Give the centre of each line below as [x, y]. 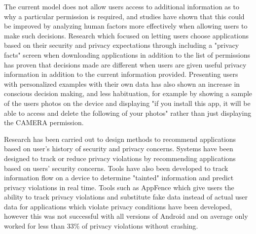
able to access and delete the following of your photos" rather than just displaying [128, 113]
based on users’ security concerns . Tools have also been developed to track [116, 168]
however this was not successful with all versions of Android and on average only [126, 216]
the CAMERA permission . [44, 122]
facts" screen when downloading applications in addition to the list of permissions [127, 54]
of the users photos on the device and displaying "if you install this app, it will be [127, 103]
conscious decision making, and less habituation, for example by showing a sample [128, 93]
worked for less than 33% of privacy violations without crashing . [101, 226]
